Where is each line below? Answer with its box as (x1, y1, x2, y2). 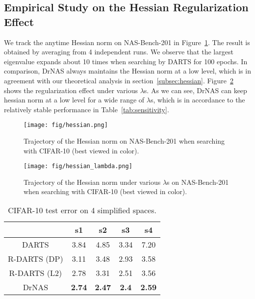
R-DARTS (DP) (8, 253, 63, 265)
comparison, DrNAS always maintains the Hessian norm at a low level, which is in (4, 66, 251, 76)
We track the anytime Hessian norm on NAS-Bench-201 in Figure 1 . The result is (4, 37, 250, 47)
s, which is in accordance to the (150, 95, 245, 105)
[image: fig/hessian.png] (24, 122, 108, 129)
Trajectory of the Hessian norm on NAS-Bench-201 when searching (24, 136, 225, 146)
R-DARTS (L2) (9, 267, 62, 279)
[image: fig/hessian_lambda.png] (24, 163, 132, 170)
